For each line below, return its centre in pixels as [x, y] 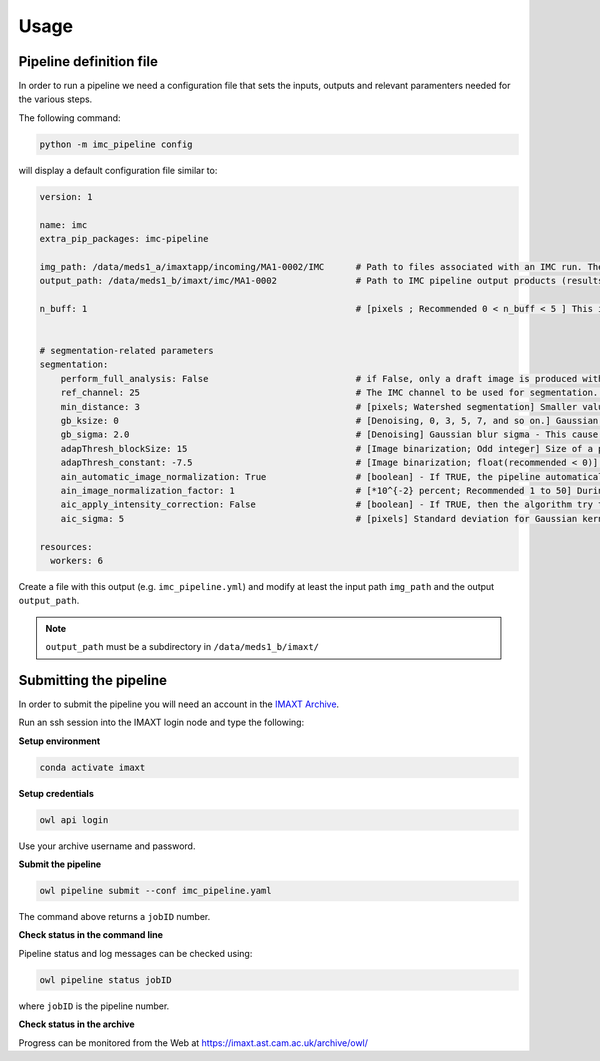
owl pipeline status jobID [105, 979]
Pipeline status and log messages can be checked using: [135, 953]
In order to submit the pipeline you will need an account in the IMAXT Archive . [179, 704]
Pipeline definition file [88, 61]
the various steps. [55, 99]
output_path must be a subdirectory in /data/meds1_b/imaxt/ [182, 647]
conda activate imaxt [92, 767]
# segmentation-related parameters [126, 351]
